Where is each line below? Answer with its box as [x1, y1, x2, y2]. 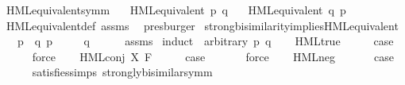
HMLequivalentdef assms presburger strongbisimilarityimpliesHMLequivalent [6, 17, 399, 33]
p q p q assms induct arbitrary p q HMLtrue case [17, 33, 394, 49]
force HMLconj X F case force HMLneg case [32, 48, 395, 64]
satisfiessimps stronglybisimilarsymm [32, 64, 213, 80]
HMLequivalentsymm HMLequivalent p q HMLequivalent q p [6, 2, 346, 17]
